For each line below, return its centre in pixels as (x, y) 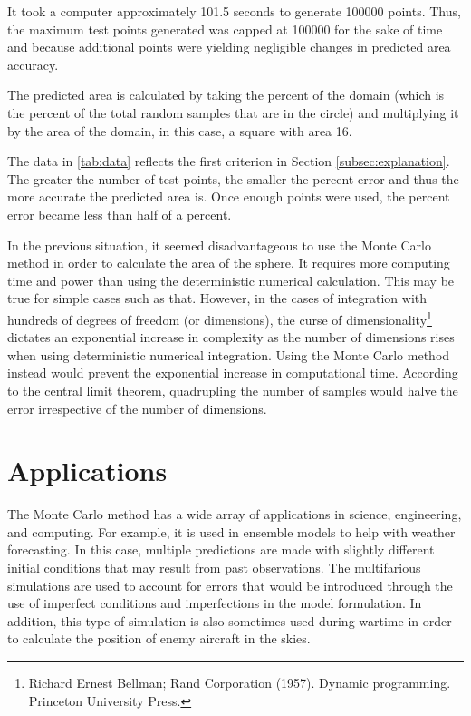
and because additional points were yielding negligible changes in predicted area (229, 47)
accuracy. (33, 64)
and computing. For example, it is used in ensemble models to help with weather (231, 531)
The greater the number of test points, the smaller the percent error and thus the (233, 178)
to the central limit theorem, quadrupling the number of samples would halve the (233, 390)
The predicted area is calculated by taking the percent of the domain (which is (226, 95)
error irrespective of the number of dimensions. (137, 408)
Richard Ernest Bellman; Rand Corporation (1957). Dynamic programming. (240, 682)
